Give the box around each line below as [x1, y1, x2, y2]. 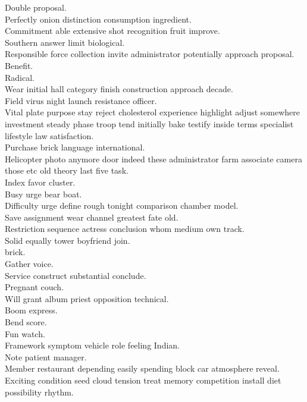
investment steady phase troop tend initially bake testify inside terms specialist [5, 117, 294, 130]
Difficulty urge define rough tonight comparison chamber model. [5, 199, 239, 212]
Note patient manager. [5, 350, 87, 363]
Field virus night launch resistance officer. [5, 94, 157, 106]
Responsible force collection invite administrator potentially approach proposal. [5, 48, 295, 60]
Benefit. [5, 59, 33, 71]
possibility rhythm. [5, 385, 74, 398]
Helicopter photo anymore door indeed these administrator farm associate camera [5, 152, 302, 165]
